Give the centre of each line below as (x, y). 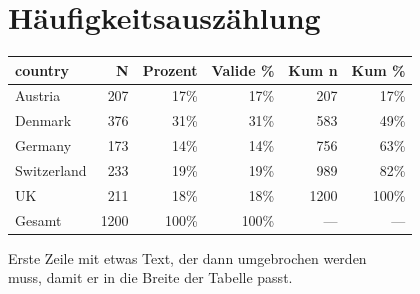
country (42, 69)
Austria (38, 95)
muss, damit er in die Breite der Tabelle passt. (150, 277)
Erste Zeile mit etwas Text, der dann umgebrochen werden (187, 257)
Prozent (170, 69)
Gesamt (38, 219)
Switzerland (51, 170)
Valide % (243, 69)
